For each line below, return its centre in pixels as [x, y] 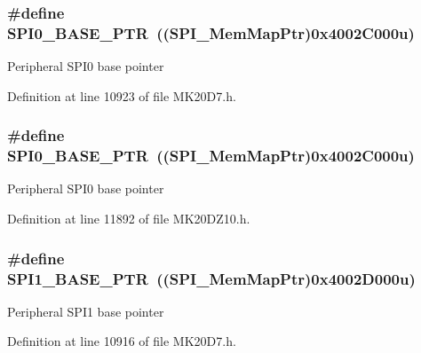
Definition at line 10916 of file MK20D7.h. [122, 341]
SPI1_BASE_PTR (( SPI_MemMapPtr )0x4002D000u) [211, 278]
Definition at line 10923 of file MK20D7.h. [122, 95]
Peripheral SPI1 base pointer [86, 311]
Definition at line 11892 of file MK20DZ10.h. [129, 219]
